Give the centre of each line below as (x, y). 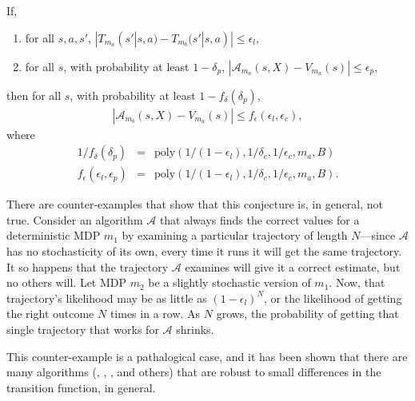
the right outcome (50, 314)
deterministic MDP (54, 235)
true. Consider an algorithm (75, 219)
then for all (34, 95)
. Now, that (357, 282)
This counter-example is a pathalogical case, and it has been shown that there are (207, 356)
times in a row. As (155, 314)
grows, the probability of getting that (307, 314)
